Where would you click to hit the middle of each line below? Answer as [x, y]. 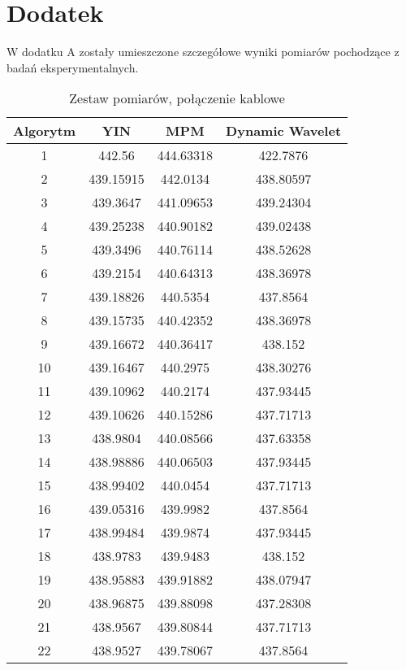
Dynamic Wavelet [284, 131]
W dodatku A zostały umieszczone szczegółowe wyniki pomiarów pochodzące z [203, 52]
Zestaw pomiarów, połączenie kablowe [177, 98]
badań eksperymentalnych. [73, 67]
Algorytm [45, 131]
